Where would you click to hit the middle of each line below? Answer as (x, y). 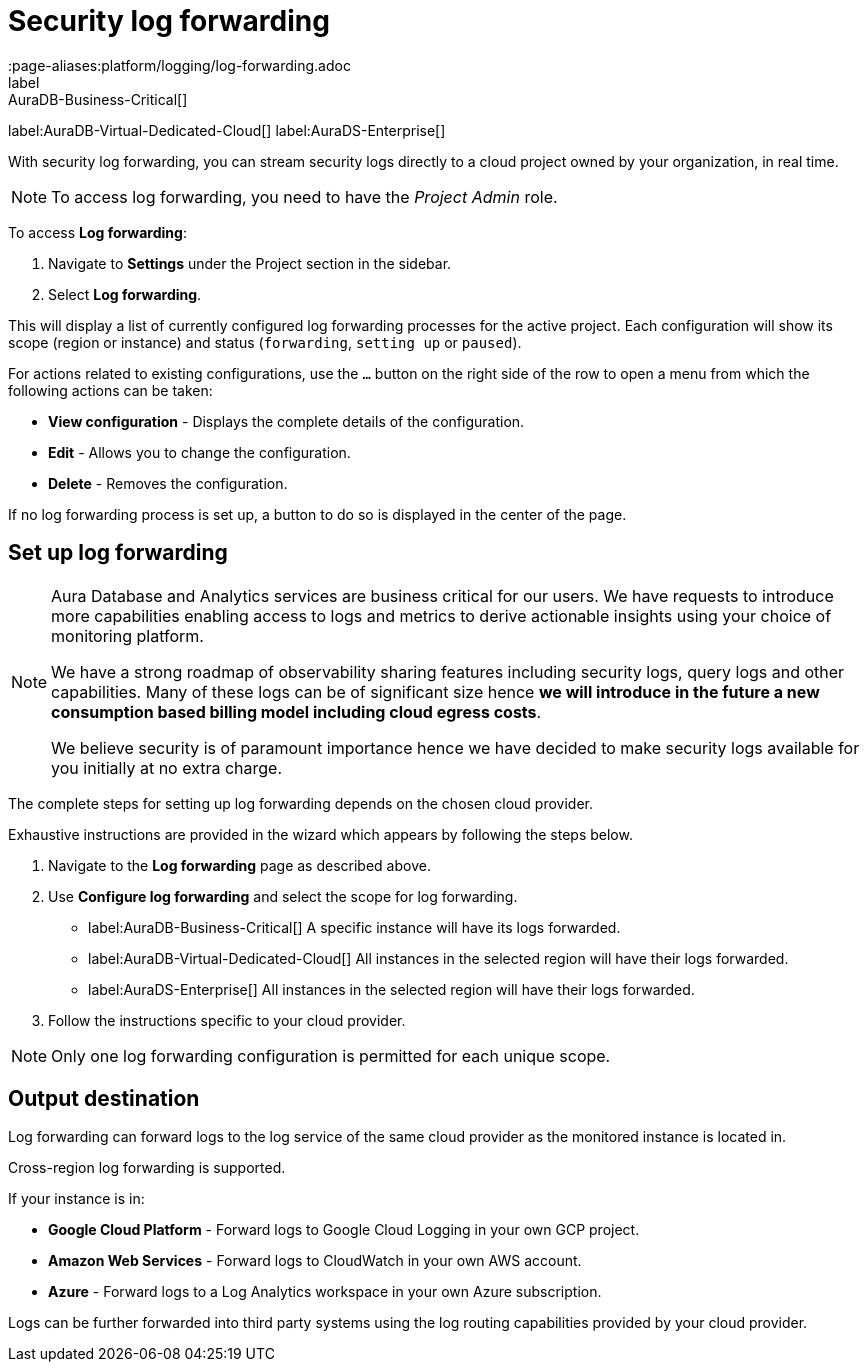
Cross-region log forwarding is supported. (147, 1168)
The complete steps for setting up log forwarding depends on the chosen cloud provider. (301, 803)
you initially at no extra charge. (167, 767)
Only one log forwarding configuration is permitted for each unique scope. (331, 1055)
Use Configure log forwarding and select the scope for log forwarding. (283, 896)
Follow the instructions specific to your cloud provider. (227, 1020)
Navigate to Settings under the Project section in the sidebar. (250, 263)
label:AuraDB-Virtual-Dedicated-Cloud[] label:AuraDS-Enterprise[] (227, 130)
